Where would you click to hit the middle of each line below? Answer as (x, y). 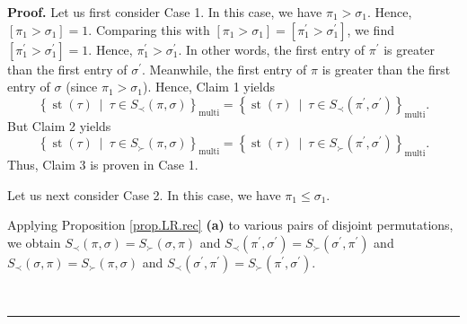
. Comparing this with (149, 29)
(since (82, 87)
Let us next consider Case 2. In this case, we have (144, 194)
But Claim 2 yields (59, 125)
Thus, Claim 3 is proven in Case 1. (103, 164)
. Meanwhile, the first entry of (225, 69)
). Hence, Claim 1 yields (209, 87)
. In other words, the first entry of (271, 49)
